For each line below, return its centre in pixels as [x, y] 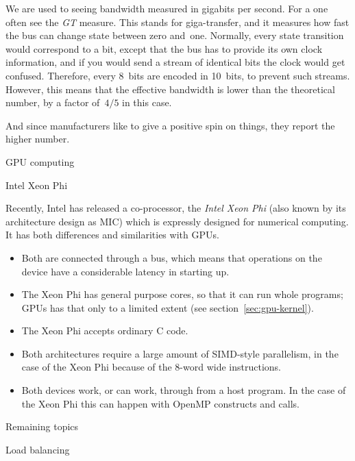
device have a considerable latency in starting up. [125, 271]
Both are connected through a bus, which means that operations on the [172, 257]
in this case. [147, 102]
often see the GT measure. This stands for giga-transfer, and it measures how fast [177, 22]
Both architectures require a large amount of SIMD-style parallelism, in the [180, 353]
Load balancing [38, 449]
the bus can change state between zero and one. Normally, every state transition [175, 35]
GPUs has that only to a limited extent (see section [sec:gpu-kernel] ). [168, 307]
